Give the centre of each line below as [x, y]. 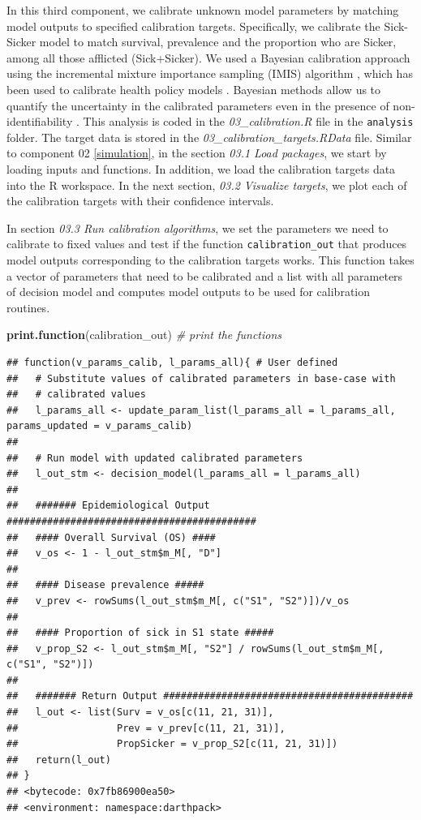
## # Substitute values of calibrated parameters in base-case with [201, 378]
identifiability [40, 121]
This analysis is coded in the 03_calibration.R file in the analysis [248, 121]
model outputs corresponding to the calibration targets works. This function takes [210, 260]
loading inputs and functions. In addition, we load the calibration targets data [201, 169]
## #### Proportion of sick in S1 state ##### [140, 633]
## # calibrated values [76, 395]
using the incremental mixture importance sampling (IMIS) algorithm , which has [210, 73]
